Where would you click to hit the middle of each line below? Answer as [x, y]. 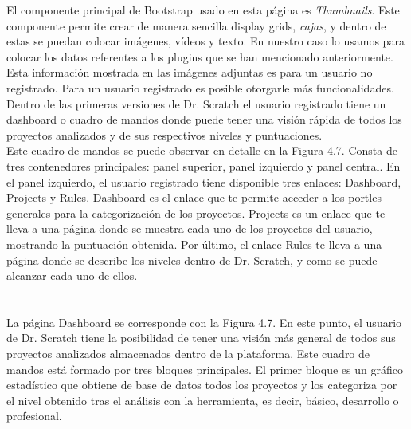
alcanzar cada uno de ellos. [72, 276]
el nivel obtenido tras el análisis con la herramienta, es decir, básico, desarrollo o [203, 400]
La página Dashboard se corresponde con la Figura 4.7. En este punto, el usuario [204, 322]
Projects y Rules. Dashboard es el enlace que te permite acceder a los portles [194, 197]
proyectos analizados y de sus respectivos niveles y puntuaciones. [164, 134]
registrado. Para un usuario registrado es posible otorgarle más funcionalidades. [200, 87]
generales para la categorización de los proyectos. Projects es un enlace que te [196, 213]
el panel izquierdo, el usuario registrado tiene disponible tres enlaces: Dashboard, [204, 181]
